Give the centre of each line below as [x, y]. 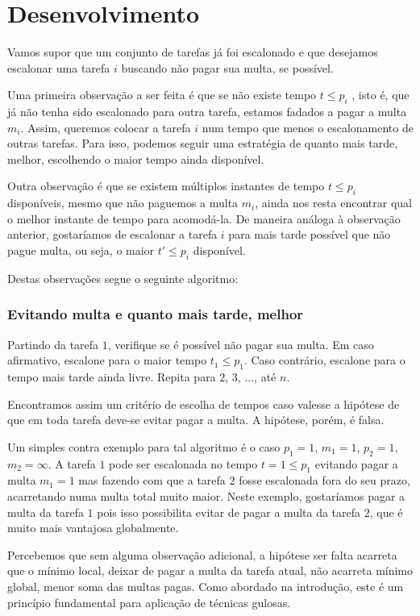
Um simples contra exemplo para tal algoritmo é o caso [144, 446]
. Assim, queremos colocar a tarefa [106, 127]
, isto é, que [380, 95]
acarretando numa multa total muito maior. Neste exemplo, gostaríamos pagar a [206, 496]
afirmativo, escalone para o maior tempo [107, 360]
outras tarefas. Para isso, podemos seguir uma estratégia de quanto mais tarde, [203, 143]
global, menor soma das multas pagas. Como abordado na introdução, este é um [206, 586]
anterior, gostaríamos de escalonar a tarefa [112, 234]
